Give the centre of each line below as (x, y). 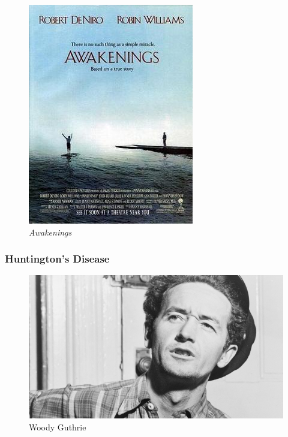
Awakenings (50, 232)
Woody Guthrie (58, 427)
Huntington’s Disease (57, 259)
